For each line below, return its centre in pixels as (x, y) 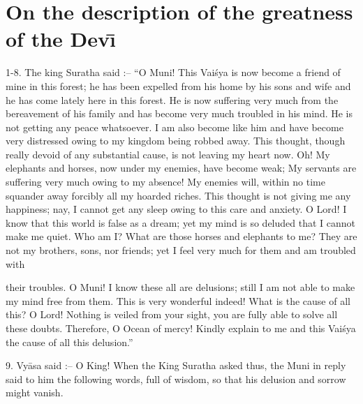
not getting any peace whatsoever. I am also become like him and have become (175, 127)
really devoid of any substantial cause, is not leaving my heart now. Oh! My (168, 154)
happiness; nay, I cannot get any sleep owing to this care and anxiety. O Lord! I (176, 209)
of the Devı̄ (61, 39)
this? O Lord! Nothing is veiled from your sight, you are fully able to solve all (172, 314)
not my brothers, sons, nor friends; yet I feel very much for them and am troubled (181, 250)
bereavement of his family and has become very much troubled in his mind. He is (179, 113)
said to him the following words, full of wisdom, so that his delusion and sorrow (176, 379)
